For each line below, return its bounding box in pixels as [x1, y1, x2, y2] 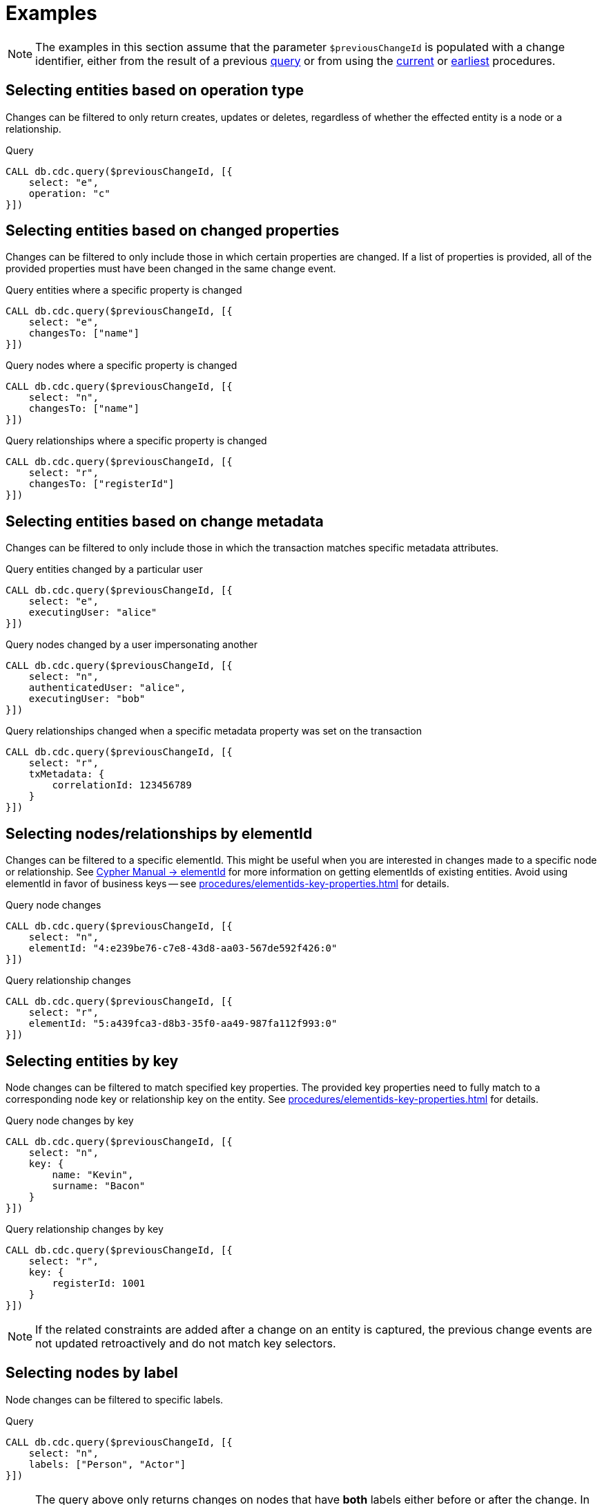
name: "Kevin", [52, 1168, 134, 1180]
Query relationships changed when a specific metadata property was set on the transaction [6, 725, 422, 737]
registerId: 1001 [52, 1277, 146, 1289]
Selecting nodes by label [6, 1364, 178, 1382]
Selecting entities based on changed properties [6, 222, 340, 240]
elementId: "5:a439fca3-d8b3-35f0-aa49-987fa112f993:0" [28, 1018, 338, 1030]
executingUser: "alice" [28, 607, 157, 618]
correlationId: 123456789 [52, 779, 192, 791]
